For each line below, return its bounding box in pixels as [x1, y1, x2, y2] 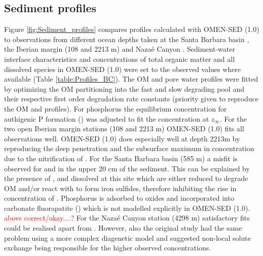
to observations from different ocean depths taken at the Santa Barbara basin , [4, 33, 249, 44]
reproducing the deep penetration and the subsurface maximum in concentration [4, 143, 254, 154]
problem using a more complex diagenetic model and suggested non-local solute [4, 232, 251, 243]
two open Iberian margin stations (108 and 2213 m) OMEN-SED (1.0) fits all [4, 123, 244, 134]
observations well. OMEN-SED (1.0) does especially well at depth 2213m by [4, 133, 240, 143]
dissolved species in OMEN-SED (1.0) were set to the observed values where [4, 63, 241, 74]
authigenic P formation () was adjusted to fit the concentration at [4, 113, 209, 124]
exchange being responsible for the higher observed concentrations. [4, 242, 211, 253]
